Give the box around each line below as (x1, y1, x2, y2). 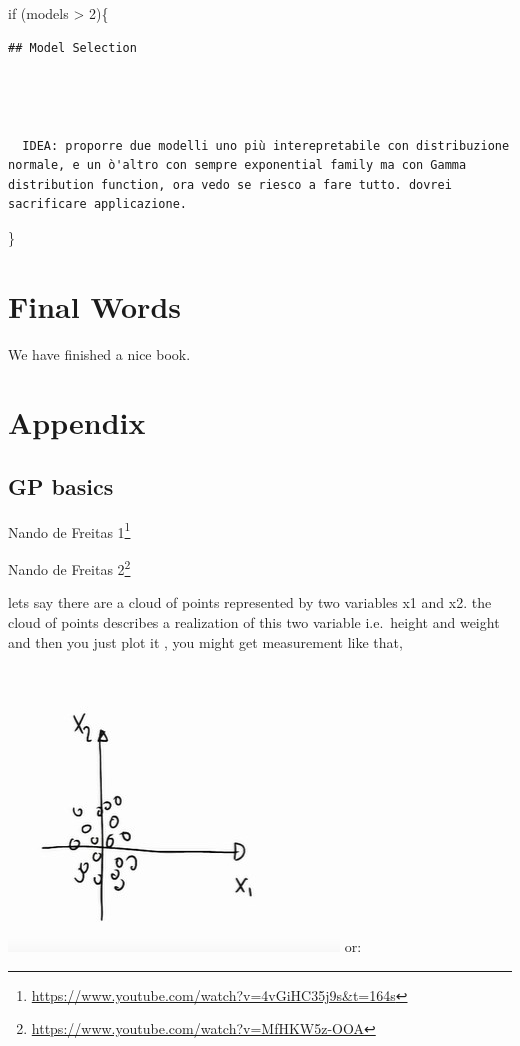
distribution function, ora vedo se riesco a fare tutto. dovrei (8, 177, 452, 192)
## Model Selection (8, 40, 137, 55)
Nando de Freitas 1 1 (8, 518, 131, 542)
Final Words (8, 285, 181, 326)
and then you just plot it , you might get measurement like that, (8, 631, 403, 652)
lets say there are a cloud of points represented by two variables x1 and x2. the (8, 592, 492, 613)
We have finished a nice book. (8, 343, 191, 364)
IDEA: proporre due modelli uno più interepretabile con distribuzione (22, 138, 510, 153)
